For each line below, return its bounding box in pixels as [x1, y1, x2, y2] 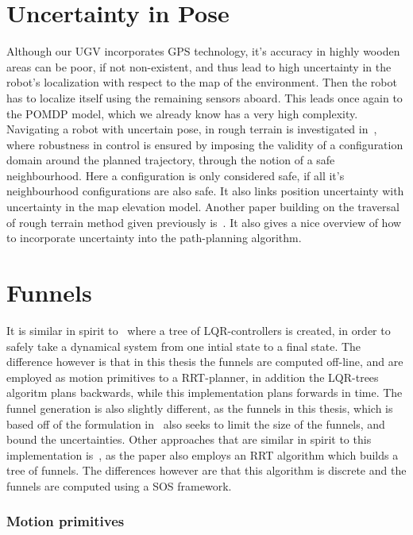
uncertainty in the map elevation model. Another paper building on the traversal [6, 198, 399, 215]
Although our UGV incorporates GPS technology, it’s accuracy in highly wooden [6, 43, 400, 60]
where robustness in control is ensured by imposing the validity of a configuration [6, 136, 403, 152]
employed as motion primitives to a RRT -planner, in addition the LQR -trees [6, 368, 379, 385]
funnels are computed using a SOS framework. [6, 477, 232, 494]
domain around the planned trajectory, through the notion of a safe [6, 152, 335, 168]
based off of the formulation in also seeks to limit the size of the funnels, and [6, 415, 385, 432]
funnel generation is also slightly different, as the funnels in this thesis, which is [6, 399, 393, 416]
